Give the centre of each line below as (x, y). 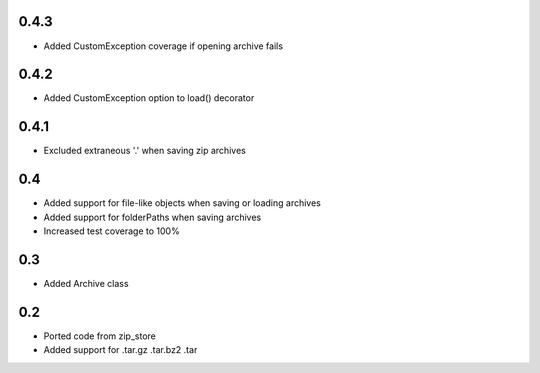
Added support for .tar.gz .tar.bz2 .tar (120, 350)
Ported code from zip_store (100, 336)
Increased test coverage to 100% (111, 231)
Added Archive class (86, 283)
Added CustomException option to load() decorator (149, 98)
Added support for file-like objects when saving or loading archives (182, 203)
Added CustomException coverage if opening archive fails (163, 46)
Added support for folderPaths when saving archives (152, 217)
